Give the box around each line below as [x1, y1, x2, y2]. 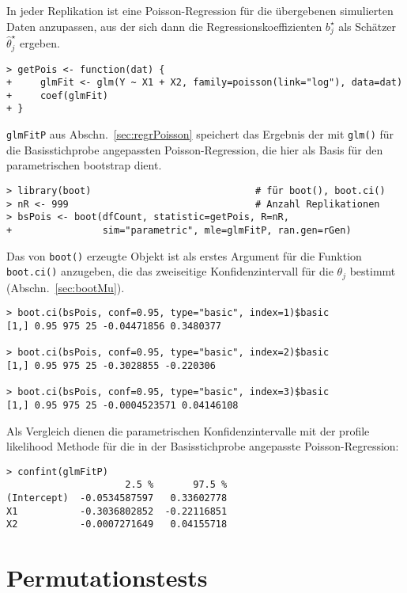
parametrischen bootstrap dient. [6, 157, 162, 173]
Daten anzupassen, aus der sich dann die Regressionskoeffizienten [6, 17, 322, 34]
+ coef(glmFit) [6, 89, 108, 101]
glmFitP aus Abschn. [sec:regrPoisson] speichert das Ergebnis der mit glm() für [6, 126, 394, 143]
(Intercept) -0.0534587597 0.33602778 [6, 492, 228, 504]
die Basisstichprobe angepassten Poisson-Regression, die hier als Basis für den [6, 141, 383, 158]
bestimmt [349, 263, 396, 279]
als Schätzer [338, 17, 397, 34]
